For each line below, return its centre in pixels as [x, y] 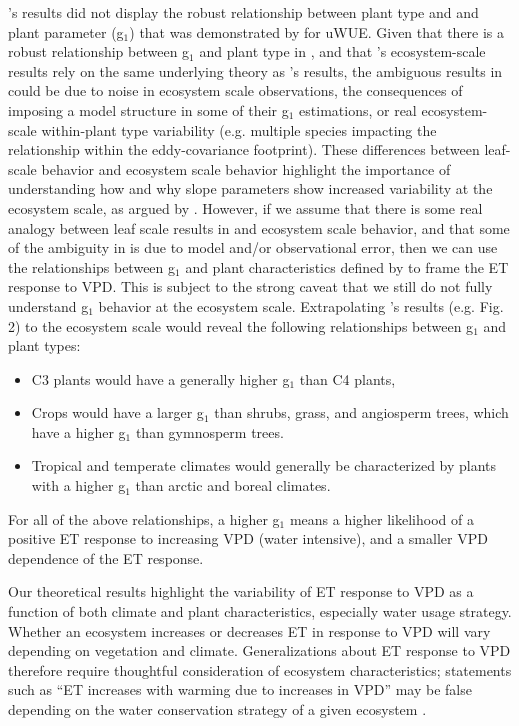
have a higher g [78, 431]
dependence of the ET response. [106, 557]
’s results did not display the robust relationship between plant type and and [243, 12]
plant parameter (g [66, 31]
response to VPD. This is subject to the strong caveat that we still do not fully [250, 286]
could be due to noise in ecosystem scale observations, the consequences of [235, 90]
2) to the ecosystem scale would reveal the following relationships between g [241, 325]
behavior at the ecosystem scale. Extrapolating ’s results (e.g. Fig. [301, 305]
